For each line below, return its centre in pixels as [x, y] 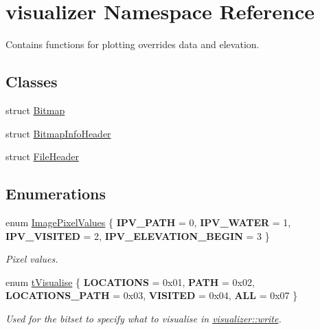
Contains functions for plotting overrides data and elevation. [133, 44]
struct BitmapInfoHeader [58, 133]
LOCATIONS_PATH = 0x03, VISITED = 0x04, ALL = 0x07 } [152, 295]
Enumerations [56, 194]
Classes [32, 81]
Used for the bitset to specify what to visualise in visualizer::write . [144, 318]
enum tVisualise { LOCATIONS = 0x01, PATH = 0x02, [130, 282]
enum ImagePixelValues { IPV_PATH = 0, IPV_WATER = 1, [148, 222]
